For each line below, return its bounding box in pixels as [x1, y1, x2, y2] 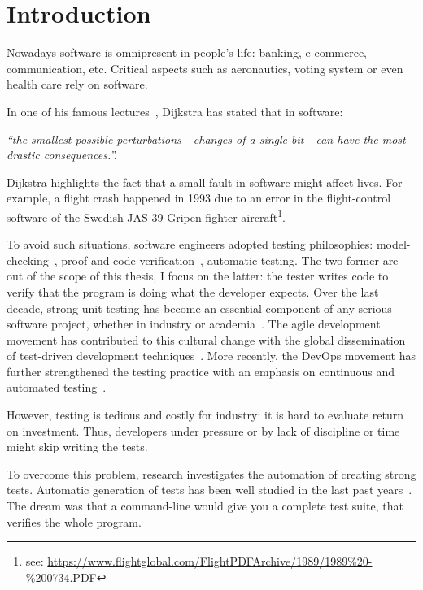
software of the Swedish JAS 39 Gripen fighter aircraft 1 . [7, 206, 286, 225]
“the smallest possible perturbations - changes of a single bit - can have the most [7, 130, 406, 147]
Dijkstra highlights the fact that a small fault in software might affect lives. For [7, 173, 403, 190]
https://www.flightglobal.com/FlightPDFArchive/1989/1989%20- [47, 553, 373, 570]
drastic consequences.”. [7, 146, 117, 163]
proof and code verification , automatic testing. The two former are [61, 251, 399, 268]
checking [7, 251, 49, 268]
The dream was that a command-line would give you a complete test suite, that [7, 497, 403, 514]
